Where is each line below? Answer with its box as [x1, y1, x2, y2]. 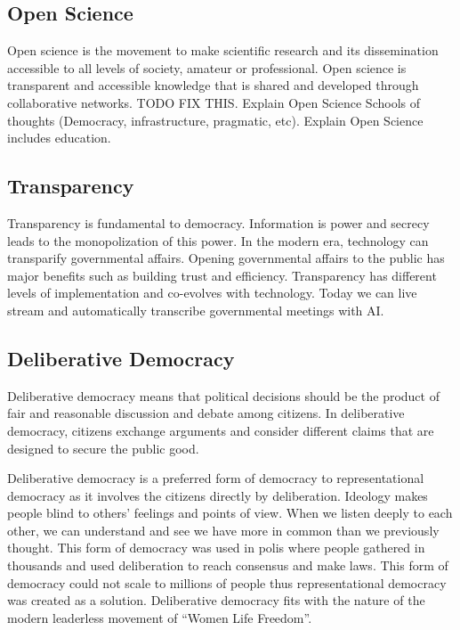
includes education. [7, 128, 111, 147]
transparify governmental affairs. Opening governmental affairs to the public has [7, 249, 445, 267]
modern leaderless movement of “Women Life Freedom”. [7, 608, 312, 626]
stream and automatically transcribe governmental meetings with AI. [7, 300, 384, 319]
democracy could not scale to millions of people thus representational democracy [7, 573, 447, 592]
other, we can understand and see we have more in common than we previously [7, 520, 440, 539]
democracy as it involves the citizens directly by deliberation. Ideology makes [7, 486, 428, 504]
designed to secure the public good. [7, 438, 199, 457]
